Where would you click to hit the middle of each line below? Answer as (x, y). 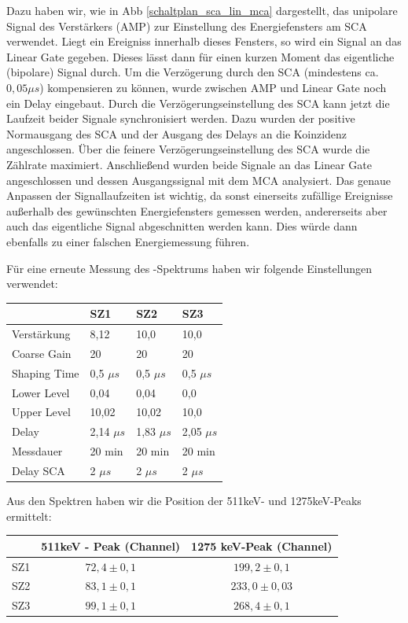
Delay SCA (39, 470)
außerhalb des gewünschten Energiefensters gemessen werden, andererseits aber (197, 210)
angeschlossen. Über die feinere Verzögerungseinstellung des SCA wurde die (188, 149)
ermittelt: (29, 516)
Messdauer (37, 451)
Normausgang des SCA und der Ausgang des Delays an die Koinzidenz (177, 133)
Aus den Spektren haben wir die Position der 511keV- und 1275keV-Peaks (184, 501)
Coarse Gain (42, 353)
